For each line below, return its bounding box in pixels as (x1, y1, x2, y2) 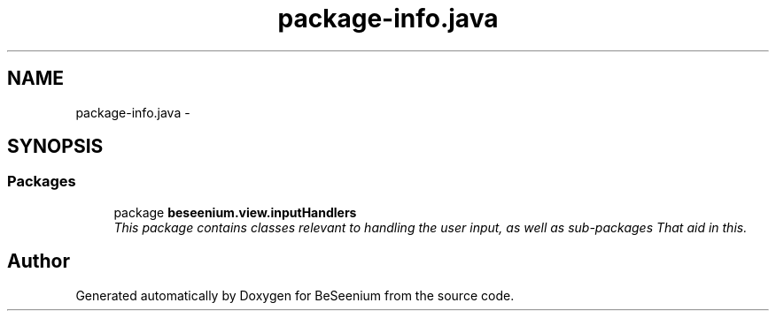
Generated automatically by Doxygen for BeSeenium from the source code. (75, 287, 515, 303)
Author (7, 250, 70, 273)
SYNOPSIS (7, 135, 104, 158)
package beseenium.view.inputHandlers (113, 204, 357, 220)
